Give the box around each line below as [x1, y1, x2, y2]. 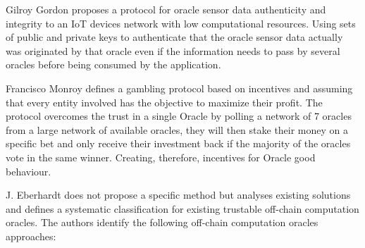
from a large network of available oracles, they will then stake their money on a [6, 122, 349, 137]
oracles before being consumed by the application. [6, 57, 221, 72]
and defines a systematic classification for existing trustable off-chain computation [6, 201, 359, 216]
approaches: [6, 228, 56, 243]
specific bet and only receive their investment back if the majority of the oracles [6, 136, 351, 151]
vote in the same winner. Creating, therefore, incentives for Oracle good [6, 149, 316, 164]
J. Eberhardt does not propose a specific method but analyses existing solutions [6, 187, 351, 202]
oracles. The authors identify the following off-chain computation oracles [6, 215, 318, 230]
